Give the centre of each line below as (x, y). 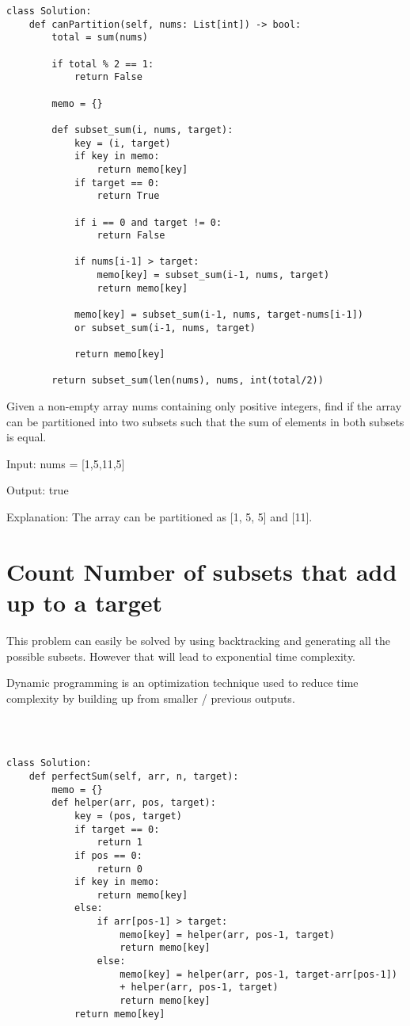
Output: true (38, 490)
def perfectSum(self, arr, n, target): (134, 776)
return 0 (120, 869)
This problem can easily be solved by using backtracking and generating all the (198, 640)
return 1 (120, 843)
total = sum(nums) (100, 38)
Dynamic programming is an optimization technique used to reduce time (182, 683)
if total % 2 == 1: (103, 64)
